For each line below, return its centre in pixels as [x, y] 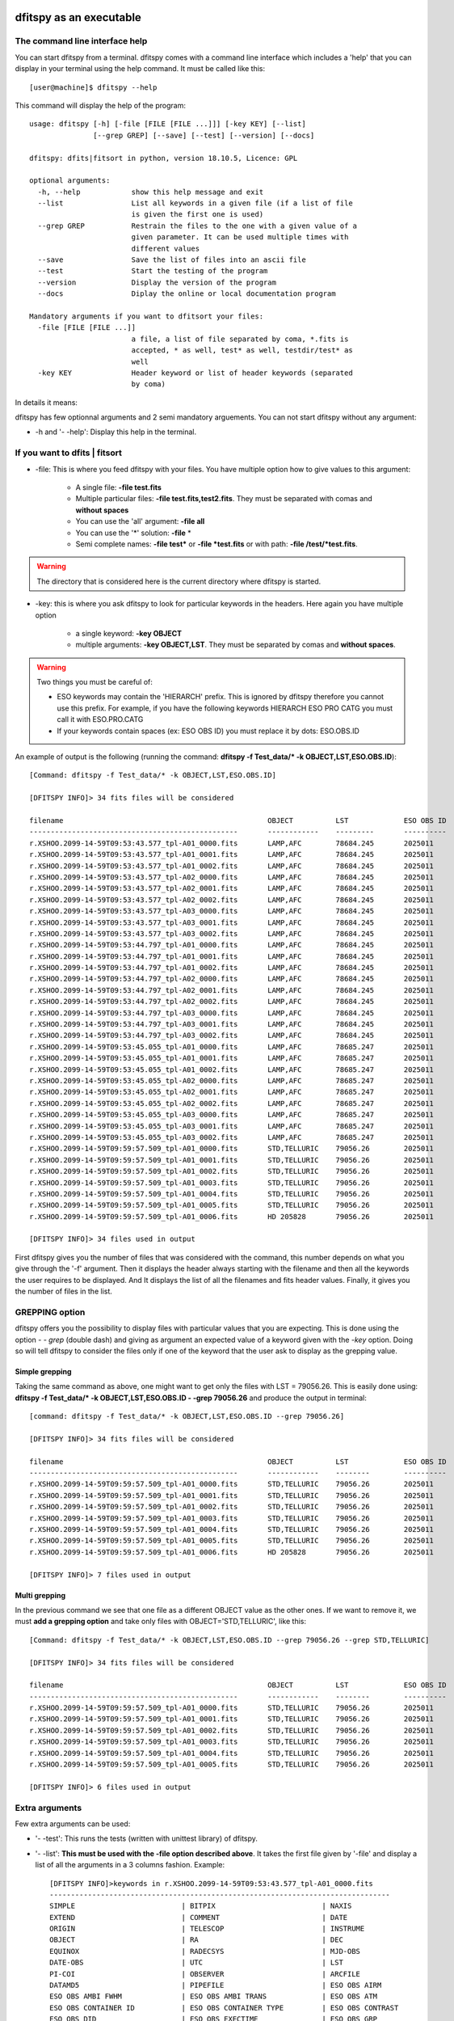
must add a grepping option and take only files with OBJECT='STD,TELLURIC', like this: [161, 1622]
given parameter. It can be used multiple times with [240, 237]
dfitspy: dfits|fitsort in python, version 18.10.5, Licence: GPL [164, 158]
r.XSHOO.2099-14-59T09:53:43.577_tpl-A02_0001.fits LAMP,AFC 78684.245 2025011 [231, 888]
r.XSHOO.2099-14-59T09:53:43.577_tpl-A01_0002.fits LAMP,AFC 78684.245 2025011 [231, 866]
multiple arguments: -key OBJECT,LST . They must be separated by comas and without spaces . [235, 645]
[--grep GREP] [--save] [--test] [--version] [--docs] [204, 135]
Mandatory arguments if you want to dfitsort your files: [147, 316]
